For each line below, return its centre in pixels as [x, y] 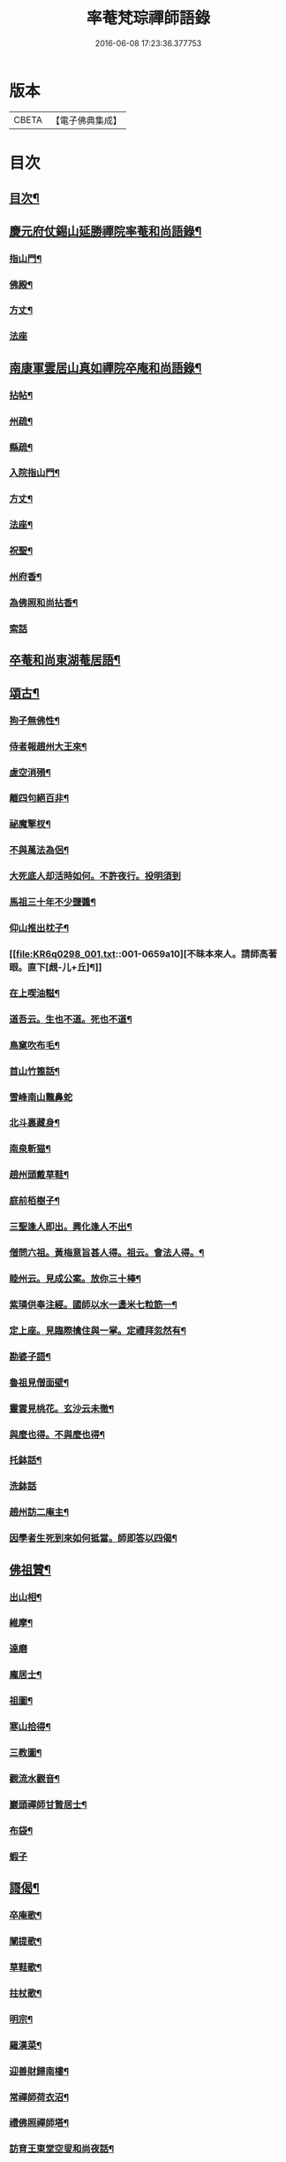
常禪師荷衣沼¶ [39, 2097]
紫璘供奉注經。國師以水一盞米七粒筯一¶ [94, 1304]
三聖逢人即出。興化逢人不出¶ [71, 1227]
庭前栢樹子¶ [34, 1201]
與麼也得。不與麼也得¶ [57, 1435]
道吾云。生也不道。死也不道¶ [71, 1019]
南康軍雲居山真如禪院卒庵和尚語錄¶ [105, 368]
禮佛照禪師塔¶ [39, 2123]
